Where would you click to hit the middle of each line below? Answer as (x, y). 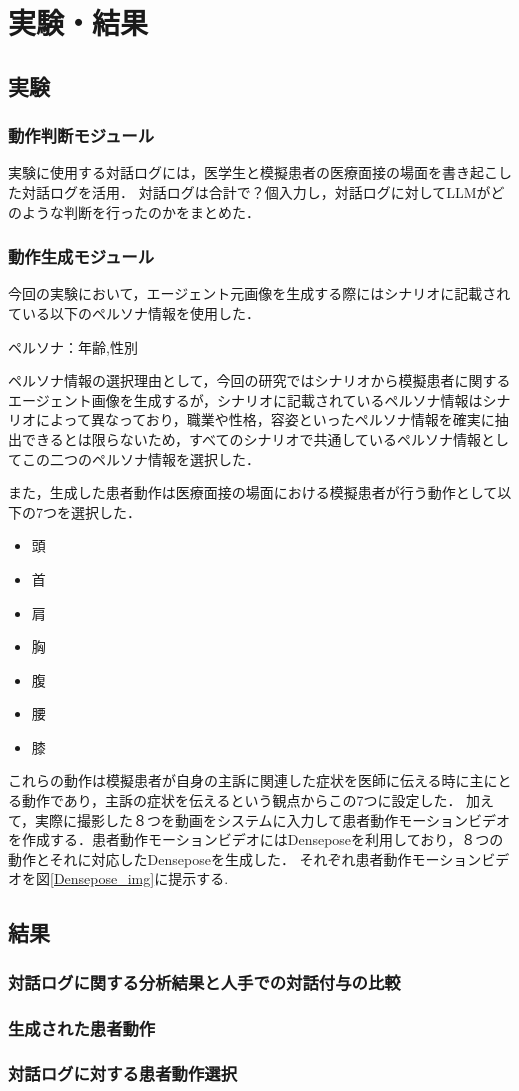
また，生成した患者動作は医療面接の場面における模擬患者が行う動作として (253, 492)
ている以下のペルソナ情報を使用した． (134, 312)
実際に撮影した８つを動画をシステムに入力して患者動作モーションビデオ (272, 819)
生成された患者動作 (82, 1027)
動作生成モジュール (81, 256)
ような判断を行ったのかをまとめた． (140, 211)
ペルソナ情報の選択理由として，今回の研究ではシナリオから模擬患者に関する (259, 380)
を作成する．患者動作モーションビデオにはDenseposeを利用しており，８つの (256, 839)
